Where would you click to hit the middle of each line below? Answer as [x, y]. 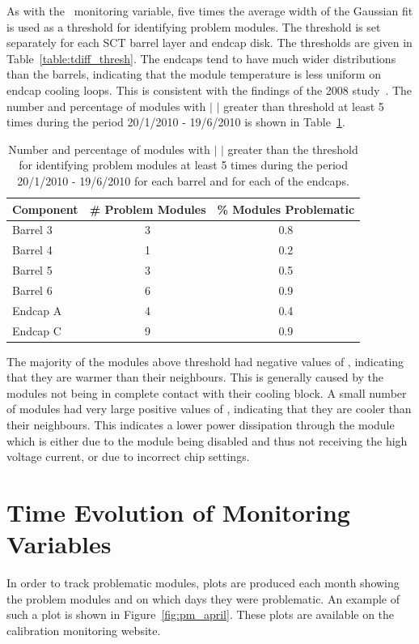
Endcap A [37, 310]
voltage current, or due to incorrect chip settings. [128, 456]
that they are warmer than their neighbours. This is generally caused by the [195, 377]
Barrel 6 [32, 290]
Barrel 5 [32, 270]
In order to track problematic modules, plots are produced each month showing [203, 583]
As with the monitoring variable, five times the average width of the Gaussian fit [210, 11]
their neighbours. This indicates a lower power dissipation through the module [201, 425]
